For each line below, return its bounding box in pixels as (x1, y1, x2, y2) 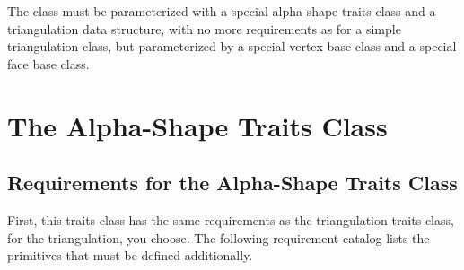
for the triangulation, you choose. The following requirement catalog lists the (7, 228, 430, 247)
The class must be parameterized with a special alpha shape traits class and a (7, 2, 436, 20)
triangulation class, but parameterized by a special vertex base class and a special (7, 37, 457, 56)
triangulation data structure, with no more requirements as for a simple (7, 19, 401, 38)
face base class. (7, 54, 90, 73)
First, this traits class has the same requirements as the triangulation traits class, (7, 210, 454, 229)
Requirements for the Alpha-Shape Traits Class (7, 169, 458, 196)
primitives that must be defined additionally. (7, 246, 253, 265)
